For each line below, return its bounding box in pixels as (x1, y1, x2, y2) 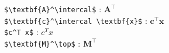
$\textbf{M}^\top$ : (4, 37, 81, 49)
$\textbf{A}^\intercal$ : (4, 3, 102, 15)
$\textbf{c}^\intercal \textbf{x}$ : (4, 14, 147, 26)
